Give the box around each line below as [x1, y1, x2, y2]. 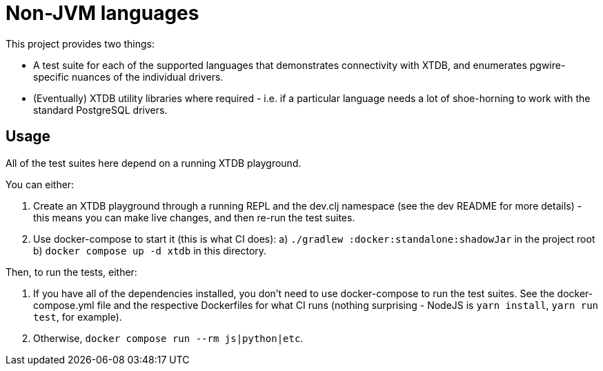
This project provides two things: [6, 37, 155, 50]
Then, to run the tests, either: [6, 265, 137, 278]
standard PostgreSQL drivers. [33, 103, 168, 116]
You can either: [6, 178, 75, 190]
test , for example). [33, 310, 122, 323]
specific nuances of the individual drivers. [33, 70, 224, 83]
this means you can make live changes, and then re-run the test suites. [33, 211, 355, 223]
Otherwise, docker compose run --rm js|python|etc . [33, 332, 304, 344]
